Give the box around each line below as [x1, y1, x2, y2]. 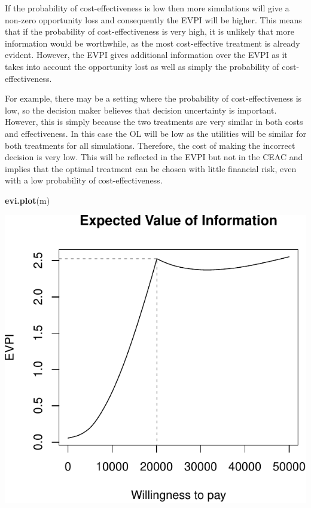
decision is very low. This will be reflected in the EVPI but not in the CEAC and [5, 151, 303, 163]
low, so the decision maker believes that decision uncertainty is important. [5, 103, 277, 116]
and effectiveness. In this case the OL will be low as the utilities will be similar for [5, 127, 306, 139]
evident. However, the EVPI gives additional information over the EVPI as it [5, 48, 288, 61]
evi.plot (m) [5, 194, 50, 206]
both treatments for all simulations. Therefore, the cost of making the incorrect [5, 139, 295, 151]
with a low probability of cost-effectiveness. [5, 174, 163, 186]
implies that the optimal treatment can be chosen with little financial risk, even [5, 162, 297, 175]
